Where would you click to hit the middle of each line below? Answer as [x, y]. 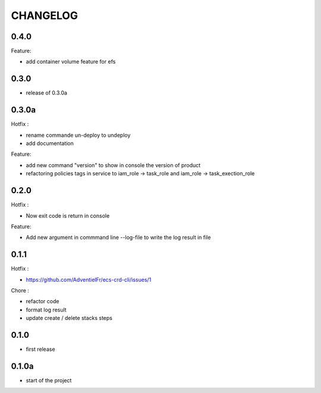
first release [41, 349]
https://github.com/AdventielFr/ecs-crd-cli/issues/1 [89, 279]
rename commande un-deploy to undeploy [78, 135]
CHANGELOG [45, 15]
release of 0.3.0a [47, 93]
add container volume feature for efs [71, 62]
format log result [46, 310]
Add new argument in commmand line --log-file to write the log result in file [118, 237]
